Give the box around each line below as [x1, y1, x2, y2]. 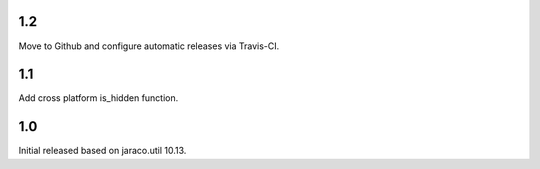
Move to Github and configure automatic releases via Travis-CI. [18, 40, 280, 52]
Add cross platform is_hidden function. [18, 92, 179, 104]
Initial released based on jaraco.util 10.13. [18, 145, 187, 157]
